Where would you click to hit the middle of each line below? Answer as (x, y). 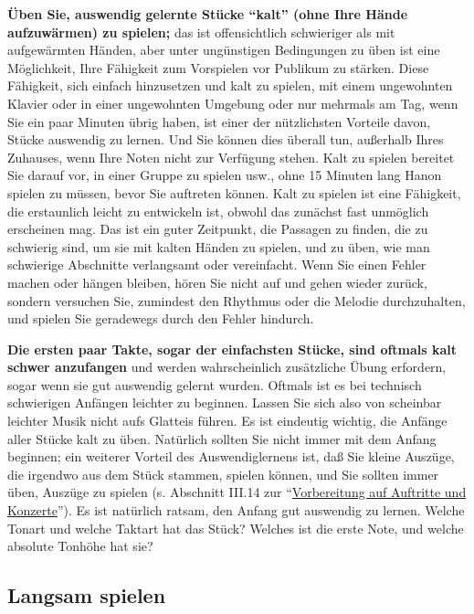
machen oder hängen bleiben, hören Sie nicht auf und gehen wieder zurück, (217, 282)
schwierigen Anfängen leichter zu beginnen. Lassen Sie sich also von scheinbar (225, 402)
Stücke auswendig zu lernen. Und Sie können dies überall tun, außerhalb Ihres (226, 139)
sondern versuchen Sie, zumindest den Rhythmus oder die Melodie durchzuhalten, (237, 300)
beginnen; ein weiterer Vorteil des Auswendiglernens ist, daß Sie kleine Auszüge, (231, 456)
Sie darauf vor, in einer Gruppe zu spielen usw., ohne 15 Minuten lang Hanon (225, 175)
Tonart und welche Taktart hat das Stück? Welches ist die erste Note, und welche (236, 528)
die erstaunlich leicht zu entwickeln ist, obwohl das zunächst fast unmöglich (218, 211)
